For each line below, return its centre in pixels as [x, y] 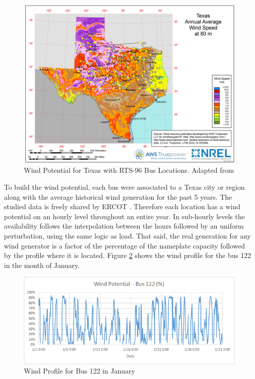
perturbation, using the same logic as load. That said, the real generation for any [127, 235]
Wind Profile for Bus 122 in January [80, 371]
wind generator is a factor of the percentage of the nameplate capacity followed [125, 245]
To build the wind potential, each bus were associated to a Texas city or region [125, 187]
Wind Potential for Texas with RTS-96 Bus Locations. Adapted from [129, 170]
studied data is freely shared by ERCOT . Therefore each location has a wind [122, 206]
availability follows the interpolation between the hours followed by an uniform [124, 226]
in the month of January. [42, 265]
